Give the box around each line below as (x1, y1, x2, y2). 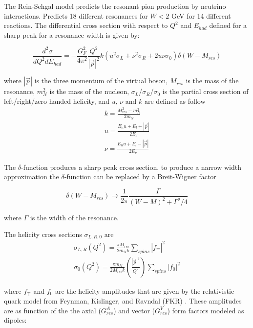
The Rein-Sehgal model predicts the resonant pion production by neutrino (4, 1, 226, 11)
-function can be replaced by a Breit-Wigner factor (64, 171, 216, 182)
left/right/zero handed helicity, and (4, 95, 109, 106)
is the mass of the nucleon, (49, 86, 129, 96)
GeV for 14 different (171, 10, 231, 21)
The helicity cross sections (4, 229, 82, 239)
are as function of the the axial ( (4, 305, 101, 315)
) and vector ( (113, 305, 155, 315)
